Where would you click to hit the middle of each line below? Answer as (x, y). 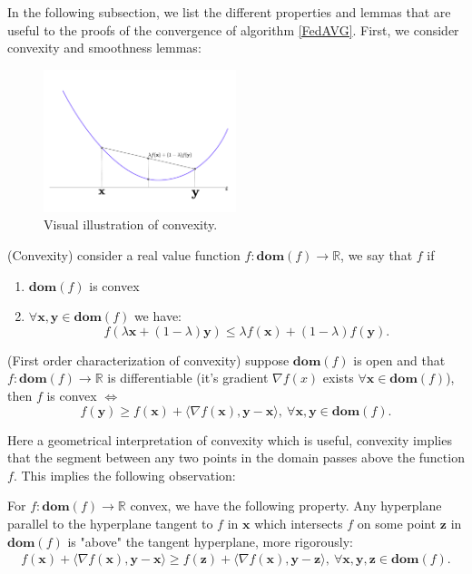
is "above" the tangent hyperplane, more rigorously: (210, 541)
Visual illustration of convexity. (131, 224)
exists (338, 378)
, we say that (377, 255)
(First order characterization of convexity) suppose (148, 360)
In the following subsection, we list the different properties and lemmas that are (229, 12)
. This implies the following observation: (124, 475)
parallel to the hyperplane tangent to (110, 523)
